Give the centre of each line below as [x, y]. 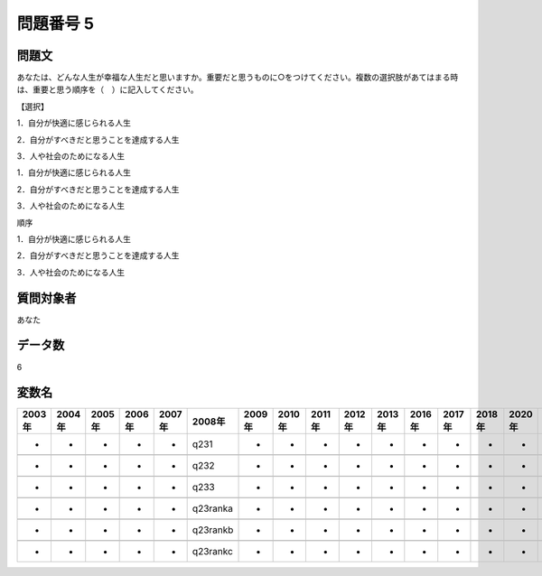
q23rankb [213, 530]
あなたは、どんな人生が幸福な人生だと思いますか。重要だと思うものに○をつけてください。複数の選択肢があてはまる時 [238, 78]
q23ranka [213, 508]
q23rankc [213, 552]
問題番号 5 [56, 23]
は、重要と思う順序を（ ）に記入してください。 [107, 89]
